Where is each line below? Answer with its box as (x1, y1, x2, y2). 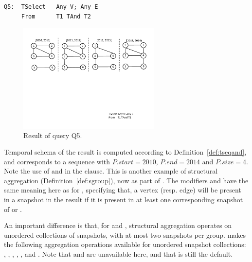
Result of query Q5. (23, 130, 82, 140)
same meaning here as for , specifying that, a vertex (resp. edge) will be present (4, 185, 241, 195)
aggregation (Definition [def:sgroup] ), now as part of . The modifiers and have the (4, 175, 249, 185)
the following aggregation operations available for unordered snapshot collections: (4, 239, 246, 249)
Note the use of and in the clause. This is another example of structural (4, 166, 218, 176)
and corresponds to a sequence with (4, 156, 110, 166)
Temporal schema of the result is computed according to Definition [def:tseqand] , (4, 147, 247, 157)
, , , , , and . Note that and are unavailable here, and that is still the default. (4, 248, 233, 259)
